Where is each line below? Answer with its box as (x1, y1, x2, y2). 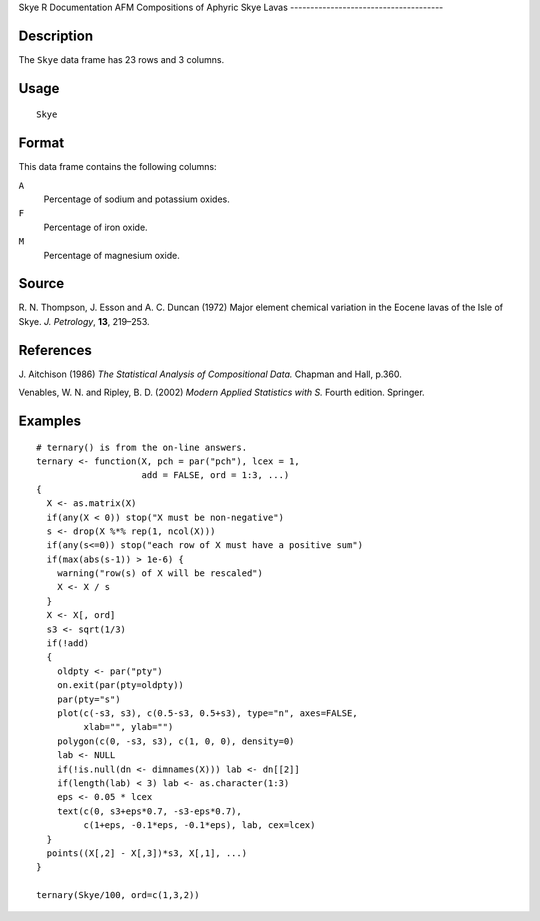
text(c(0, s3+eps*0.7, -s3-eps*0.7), (56, 805, 242, 817)
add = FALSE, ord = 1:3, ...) (141, 470, 290, 481)
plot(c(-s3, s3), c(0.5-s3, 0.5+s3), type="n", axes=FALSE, (56, 707, 359, 719)
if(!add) (46, 638, 90, 649)
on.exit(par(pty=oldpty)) (56, 680, 185, 691)
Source (18, 275, 65, 292)
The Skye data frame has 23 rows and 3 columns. (18, 53, 225, 65)
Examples (18, 412, 82, 429)
